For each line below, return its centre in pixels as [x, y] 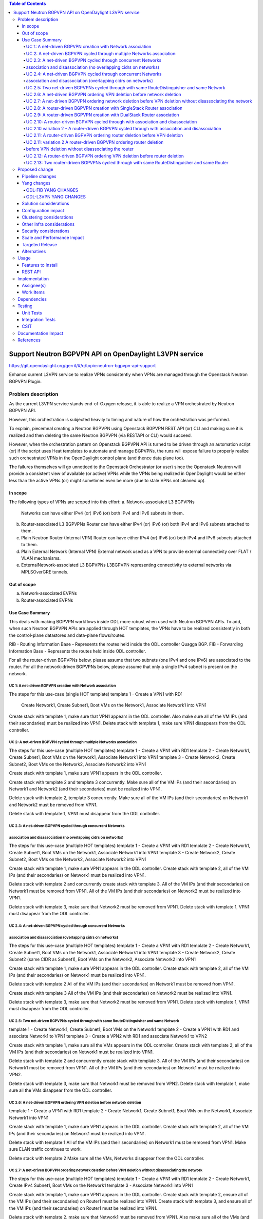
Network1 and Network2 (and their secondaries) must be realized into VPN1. [85, 789]
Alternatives [34, 252]
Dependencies [32, 299]
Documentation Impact [40, 333]
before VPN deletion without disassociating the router [80, 149]
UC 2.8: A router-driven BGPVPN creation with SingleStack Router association [104, 108]
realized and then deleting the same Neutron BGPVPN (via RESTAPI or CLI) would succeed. [101, 435]
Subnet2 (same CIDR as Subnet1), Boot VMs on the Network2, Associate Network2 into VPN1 [102, 959]
